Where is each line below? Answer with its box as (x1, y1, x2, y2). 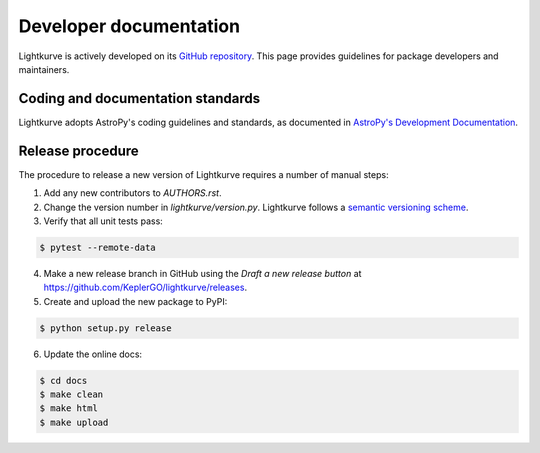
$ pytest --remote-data (39, 241, 157, 253)
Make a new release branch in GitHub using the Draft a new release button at (43, 267, 362, 279)
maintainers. (18, 63, 70, 75)
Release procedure (18, 142, 139, 159)
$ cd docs (39, 375, 88, 386)
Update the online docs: (43, 348, 143, 360)
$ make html (39, 403, 99, 414)
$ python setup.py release (39, 322, 172, 334)
